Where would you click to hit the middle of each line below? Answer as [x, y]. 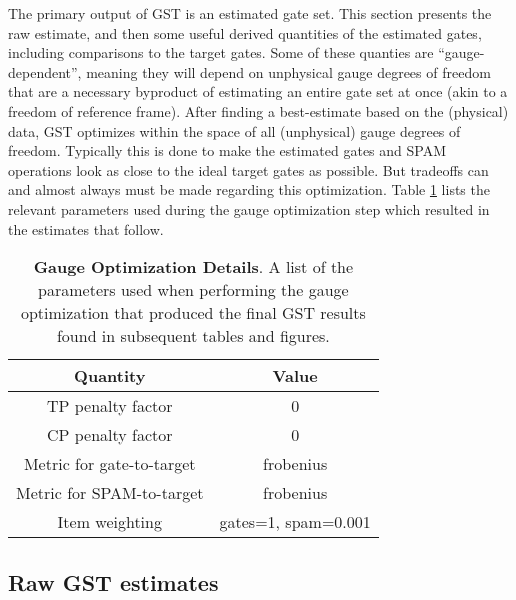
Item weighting [109, 522]
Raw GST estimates [113, 581]
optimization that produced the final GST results [193, 313]
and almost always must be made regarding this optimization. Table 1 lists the [249, 189]
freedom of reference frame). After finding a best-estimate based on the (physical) [258, 110]
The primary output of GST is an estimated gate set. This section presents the [250, 13]
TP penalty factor [109, 406]
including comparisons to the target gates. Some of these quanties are [221, 52]
